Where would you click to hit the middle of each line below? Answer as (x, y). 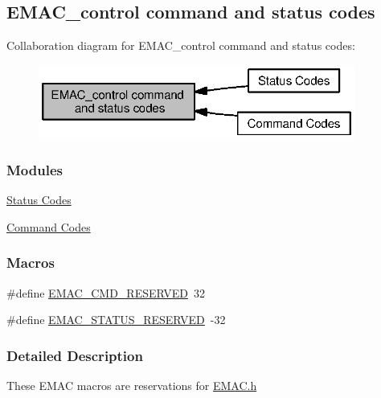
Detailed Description (75, 355)
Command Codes (49, 226)
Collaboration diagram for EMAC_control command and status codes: (181, 45)
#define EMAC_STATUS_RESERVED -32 (116, 320)
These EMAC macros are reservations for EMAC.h (132, 386)
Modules (35, 169)
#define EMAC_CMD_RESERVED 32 (106, 292)
